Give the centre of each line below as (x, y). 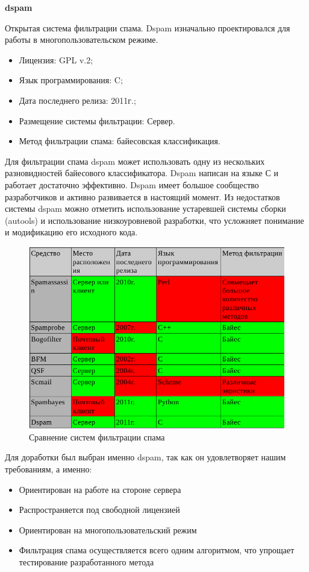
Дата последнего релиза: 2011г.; (77, 100)
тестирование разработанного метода (86, 561)
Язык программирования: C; (71, 80)
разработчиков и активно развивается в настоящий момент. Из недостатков (142, 196)
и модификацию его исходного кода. (71, 232)
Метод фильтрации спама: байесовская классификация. (120, 141)
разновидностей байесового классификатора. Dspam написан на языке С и (142, 173)
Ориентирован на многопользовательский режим (108, 529)
